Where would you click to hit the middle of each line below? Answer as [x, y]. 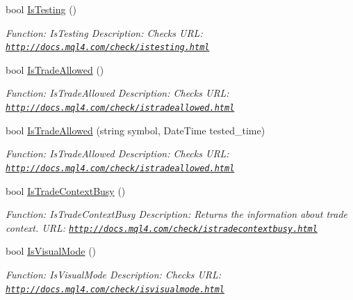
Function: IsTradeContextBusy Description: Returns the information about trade [176, 214]
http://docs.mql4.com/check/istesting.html [108, 48]
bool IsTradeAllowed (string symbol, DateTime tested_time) [136, 130]
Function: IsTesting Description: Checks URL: [104, 32]
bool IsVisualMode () [51, 251]
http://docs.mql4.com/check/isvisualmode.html [115, 289]
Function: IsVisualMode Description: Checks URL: [114, 274]
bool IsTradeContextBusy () [66, 190]
